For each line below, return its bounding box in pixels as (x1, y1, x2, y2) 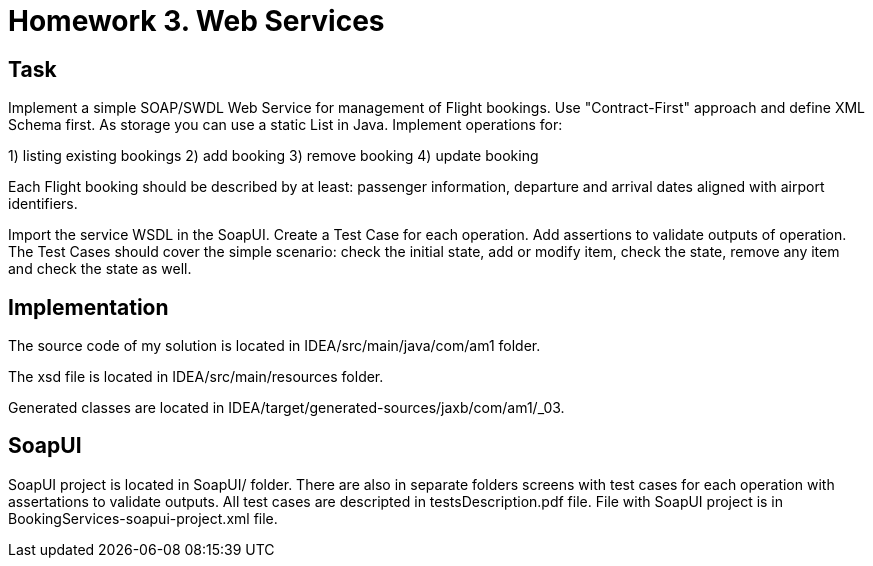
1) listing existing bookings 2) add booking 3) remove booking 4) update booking (8, 147, 539, 165)
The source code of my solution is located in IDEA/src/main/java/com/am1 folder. (8, 337, 541, 355)
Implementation (8, 294, 169, 320)
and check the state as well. (8, 260, 192, 278)
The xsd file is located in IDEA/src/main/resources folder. (8, 368, 384, 386)
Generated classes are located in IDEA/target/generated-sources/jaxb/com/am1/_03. (8, 399, 565, 417)
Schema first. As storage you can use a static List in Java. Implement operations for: (8, 116, 563, 134)
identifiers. (8, 195, 78, 213)
